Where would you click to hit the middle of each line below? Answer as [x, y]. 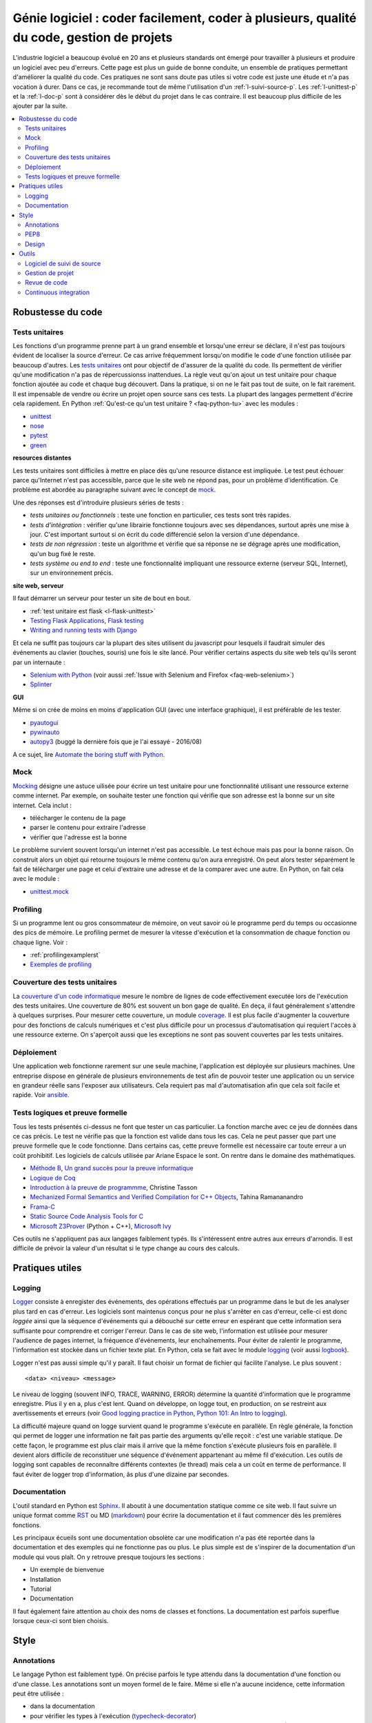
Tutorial [41, 1589]
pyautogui [44, 722]
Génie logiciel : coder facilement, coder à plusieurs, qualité [185, 18]
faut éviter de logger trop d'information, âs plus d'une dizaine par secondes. [121, 1474]
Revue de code [46, 283]
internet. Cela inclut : [42, 805]
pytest [39, 436]
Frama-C [42, 1207]
